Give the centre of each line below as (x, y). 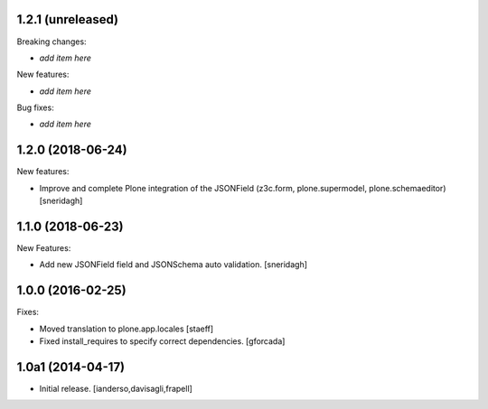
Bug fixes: (35, 107)
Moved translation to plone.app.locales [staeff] (127, 329)
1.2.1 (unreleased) (68, 19)
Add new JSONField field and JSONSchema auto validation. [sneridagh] (173, 265)
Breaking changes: (52, 42)
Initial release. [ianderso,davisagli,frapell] (116, 389)
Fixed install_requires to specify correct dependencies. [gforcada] (162, 341)
